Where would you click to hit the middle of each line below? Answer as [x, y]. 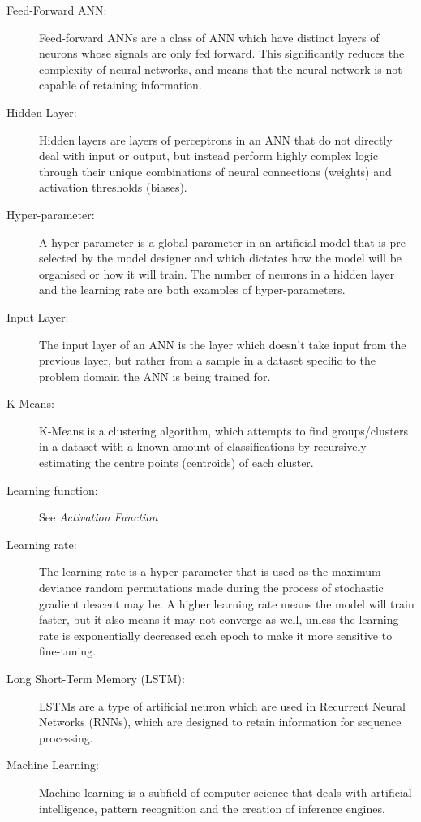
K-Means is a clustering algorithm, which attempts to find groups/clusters [223, 430]
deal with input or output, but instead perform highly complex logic [208, 156]
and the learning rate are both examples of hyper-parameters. [192, 290]
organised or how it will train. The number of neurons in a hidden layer [217, 273]
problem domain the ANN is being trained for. [155, 376]
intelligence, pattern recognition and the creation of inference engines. [212, 808]
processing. [66, 737]
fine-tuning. [68, 651]
